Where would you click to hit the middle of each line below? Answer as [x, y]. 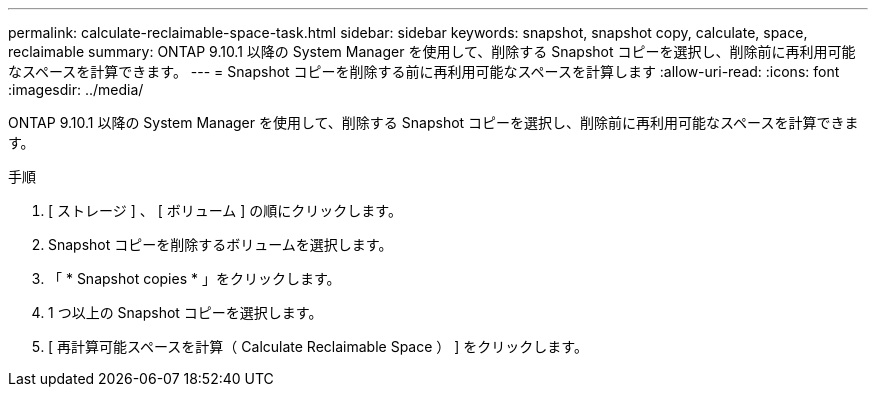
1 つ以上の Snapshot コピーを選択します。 [185, 312]
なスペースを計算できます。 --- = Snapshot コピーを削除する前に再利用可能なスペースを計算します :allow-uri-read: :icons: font [424, 71]
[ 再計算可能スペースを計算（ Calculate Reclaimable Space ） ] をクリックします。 [318, 346]
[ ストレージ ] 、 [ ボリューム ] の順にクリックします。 [225, 210]
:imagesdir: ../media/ [76, 89]
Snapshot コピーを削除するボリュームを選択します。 [220, 244]
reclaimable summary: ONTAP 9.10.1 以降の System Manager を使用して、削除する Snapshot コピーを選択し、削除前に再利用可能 [432, 51]
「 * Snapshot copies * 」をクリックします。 [194, 278]
